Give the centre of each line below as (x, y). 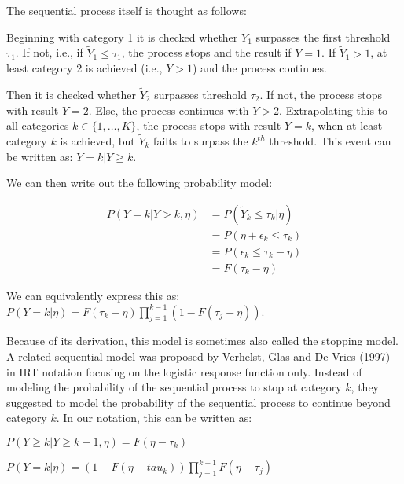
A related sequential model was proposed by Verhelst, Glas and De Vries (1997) (198, 356)
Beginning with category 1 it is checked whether (122, 37)
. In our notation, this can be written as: (154, 418)
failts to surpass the (201, 141)
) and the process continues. (259, 68)
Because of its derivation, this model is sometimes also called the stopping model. (202, 341)
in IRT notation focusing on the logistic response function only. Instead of (184, 371)
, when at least (347, 125)
